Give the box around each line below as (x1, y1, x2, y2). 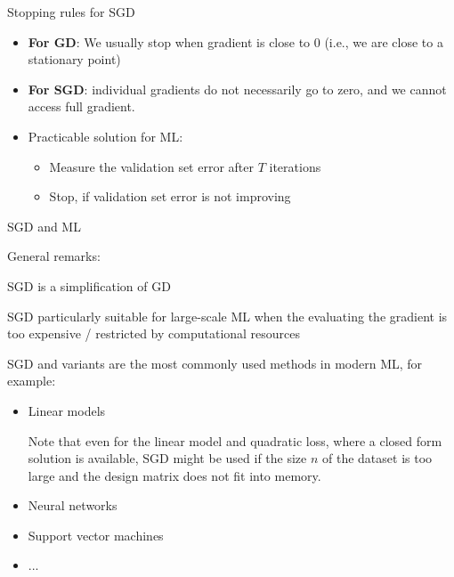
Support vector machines (28, 525, 164, 544)
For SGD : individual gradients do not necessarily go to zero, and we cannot (28, 79, 447, 98)
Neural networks (28, 496, 118, 515)
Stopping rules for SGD (7, 3, 135, 20)
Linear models (28, 401, 106, 419)
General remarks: (7, 247, 101, 265)
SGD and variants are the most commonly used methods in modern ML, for (7, 354, 423, 372)
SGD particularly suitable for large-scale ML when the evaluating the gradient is (7, 306, 448, 325)
